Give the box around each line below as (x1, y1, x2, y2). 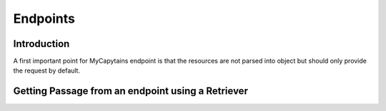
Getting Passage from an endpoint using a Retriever (13, 85, 248, 97)
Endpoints (13, 11, 75, 26)
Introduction (13, 38, 70, 50)
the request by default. (13, 66, 81, 75)
